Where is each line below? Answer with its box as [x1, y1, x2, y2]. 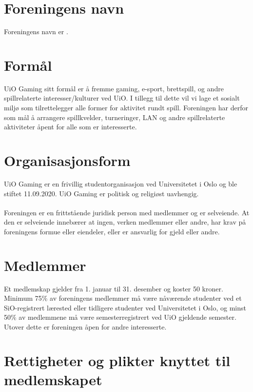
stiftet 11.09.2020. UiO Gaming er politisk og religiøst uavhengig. [4, 188, 199, 198]
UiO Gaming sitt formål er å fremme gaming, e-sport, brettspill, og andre [4, 83, 224, 93]
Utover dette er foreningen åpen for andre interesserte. [4, 322, 167, 331]
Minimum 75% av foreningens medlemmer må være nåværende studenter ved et [4, 293, 242, 303]
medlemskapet [4, 369, 102, 389]
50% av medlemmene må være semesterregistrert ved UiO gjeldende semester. [4, 312, 236, 322]
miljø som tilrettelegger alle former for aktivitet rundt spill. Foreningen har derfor [4, 103, 248, 113]
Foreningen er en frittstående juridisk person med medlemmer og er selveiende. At [4, 207, 250, 217]
